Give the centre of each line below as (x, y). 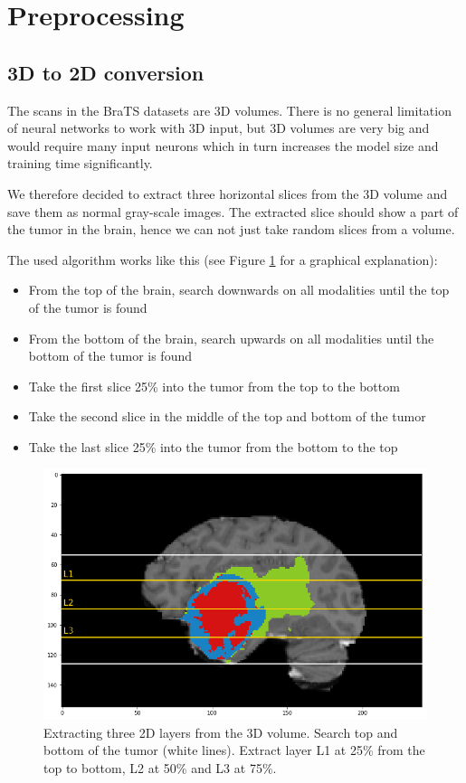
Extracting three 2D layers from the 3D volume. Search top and (221, 732)
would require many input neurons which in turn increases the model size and (223, 145)
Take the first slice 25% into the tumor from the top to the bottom (214, 386)
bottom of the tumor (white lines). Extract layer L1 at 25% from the (234, 750)
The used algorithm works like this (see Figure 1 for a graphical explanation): (223, 259)
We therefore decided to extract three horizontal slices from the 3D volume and (228, 193)
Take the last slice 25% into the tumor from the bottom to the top (213, 446)
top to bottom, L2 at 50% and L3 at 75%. (160, 767)
